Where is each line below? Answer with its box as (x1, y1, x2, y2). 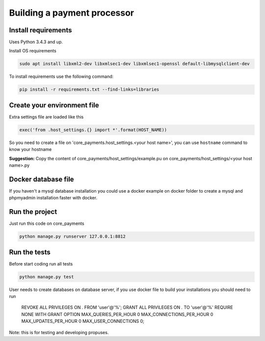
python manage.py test (19, 274, 74, 279)
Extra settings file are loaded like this (9, 114, 84, 120)
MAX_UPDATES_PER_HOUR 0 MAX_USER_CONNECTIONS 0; (21, 318, 144, 324)
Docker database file (9, 175, 74, 183)
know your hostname (9, 146, 52, 152)
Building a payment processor (9, 7, 134, 18)
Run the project (9, 208, 57, 216)
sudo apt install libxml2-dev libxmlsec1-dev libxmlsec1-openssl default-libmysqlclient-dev (19, 61, 250, 67)
